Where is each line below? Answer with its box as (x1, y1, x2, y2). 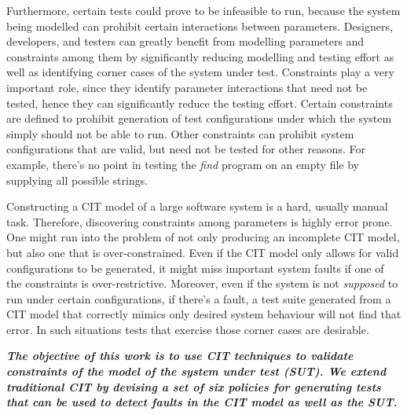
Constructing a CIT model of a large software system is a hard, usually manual (6, 198, 388, 215)
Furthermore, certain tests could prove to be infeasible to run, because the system (6, 2, 401, 18)
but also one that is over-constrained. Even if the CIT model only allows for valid (6, 244, 399, 260)
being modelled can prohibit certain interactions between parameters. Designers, (6, 17, 393, 34)
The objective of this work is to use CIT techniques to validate (6, 347, 354, 364)
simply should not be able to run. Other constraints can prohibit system (6, 125, 354, 141)
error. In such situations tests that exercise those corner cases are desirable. (6, 321, 369, 337)
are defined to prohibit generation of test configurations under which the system (6, 110, 392, 127)
